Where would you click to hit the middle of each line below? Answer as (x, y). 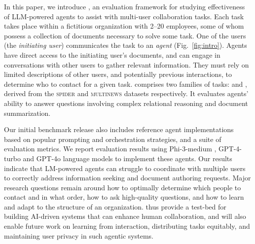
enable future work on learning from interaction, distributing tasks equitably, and (127, 226)
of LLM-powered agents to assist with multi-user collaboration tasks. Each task (124, 16)
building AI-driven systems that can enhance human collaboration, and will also (125, 216)
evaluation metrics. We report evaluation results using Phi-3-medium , (110, 149)
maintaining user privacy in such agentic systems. (79, 235)
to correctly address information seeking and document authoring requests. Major (127, 178)
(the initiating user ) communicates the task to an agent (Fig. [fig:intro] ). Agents (126, 45)
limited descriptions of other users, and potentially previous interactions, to (118, 74)
